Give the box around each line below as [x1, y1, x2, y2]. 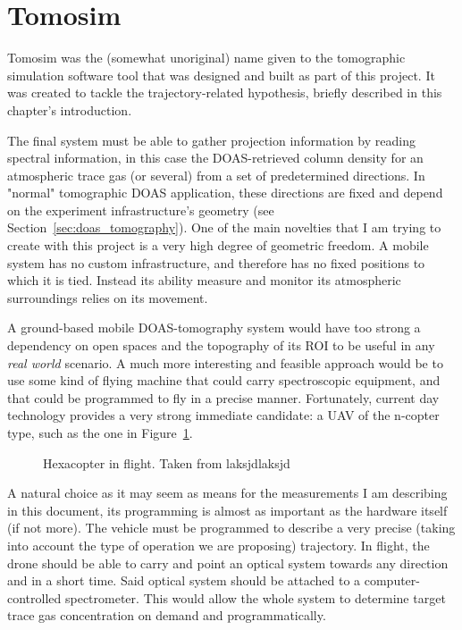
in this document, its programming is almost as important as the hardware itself [7, 500, 448, 519]
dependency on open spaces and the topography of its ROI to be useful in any [7, 336, 435, 355]
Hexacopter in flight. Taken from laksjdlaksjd [43, 453, 290, 472]
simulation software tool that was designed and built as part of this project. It [7, 65, 435, 84]
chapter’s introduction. [7, 100, 132, 119]
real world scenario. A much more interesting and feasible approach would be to [7, 353, 443, 372]
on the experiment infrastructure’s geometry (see [7, 200, 274, 219]
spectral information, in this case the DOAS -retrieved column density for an [7, 148, 424, 167]
